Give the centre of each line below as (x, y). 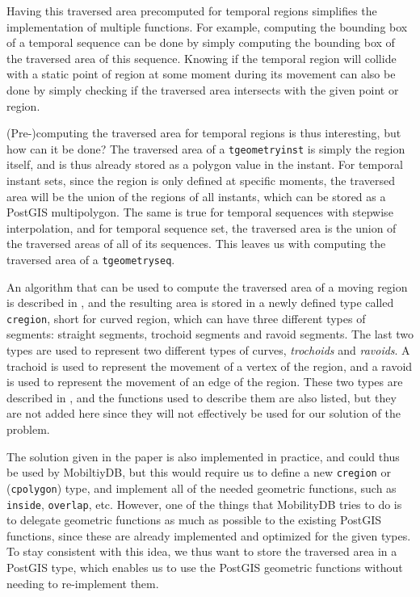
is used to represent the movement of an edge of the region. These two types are (205, 382)
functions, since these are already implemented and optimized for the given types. (209, 535)
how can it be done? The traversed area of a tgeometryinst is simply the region (206, 148)
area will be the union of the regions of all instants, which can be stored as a (196, 196)
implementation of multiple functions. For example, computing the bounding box (207, 26)
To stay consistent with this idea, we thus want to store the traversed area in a (202, 551)
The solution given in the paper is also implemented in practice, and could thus (203, 456)
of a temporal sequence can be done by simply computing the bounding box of (201, 42)
